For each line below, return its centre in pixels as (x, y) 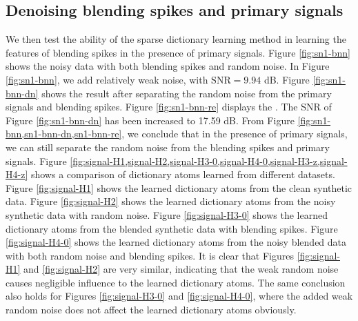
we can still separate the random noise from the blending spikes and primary (168, 147)
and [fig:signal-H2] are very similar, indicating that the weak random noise (181, 269)
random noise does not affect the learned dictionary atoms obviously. (151, 310)
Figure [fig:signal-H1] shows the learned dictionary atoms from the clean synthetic (179, 187)
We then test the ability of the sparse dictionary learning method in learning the (176, 39)
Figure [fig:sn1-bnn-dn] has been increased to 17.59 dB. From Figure (150, 120)
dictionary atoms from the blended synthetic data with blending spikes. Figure (172, 228)
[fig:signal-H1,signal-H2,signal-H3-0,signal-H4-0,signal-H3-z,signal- (209, 160)
